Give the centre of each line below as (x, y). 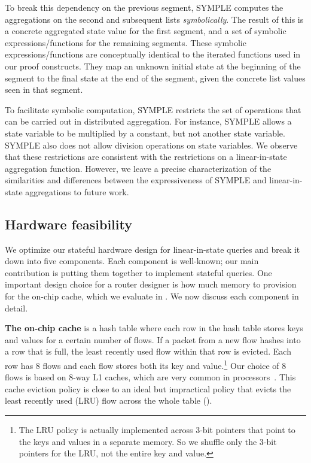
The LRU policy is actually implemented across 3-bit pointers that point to (157, 430)
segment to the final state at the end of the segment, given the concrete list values (155, 78)
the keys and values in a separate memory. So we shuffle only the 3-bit (148, 441)
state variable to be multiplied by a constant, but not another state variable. (145, 133)
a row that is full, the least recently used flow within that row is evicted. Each (148, 351)
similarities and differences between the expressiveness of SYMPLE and (136, 180)
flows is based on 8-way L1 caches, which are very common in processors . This (150, 377)
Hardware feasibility (68, 224)
